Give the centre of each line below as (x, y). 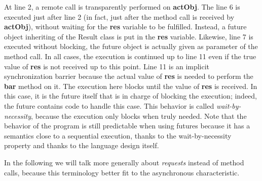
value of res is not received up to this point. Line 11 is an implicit (107, 66)
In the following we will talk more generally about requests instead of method (124, 162)
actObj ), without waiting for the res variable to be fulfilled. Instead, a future (125, 27)
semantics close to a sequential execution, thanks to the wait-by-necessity (118, 135)
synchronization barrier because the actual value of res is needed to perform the (129, 76)
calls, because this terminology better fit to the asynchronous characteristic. (122, 172)
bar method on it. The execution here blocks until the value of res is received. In (131, 86)
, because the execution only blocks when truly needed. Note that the (139, 116)
